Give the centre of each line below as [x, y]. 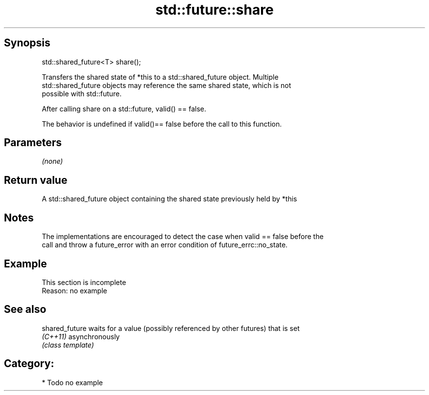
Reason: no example [74, 290]
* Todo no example [72, 382]
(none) [52, 161]
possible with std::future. [82, 93]
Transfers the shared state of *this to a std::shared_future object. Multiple [160, 77]
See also [25, 309]
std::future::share [214, 10]
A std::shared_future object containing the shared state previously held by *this [169, 199]
